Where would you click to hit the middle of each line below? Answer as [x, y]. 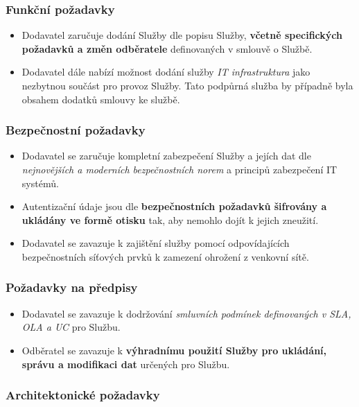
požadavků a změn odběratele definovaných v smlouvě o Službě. [167, 48]
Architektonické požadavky [83, 395]
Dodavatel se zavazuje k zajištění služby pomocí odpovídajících [156, 243]
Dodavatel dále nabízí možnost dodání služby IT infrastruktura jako [166, 72]
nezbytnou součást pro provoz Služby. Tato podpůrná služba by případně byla [187, 85]
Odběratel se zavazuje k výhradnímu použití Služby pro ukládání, [174, 350]
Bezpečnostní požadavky [76, 130]
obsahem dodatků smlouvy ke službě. [101, 99]
